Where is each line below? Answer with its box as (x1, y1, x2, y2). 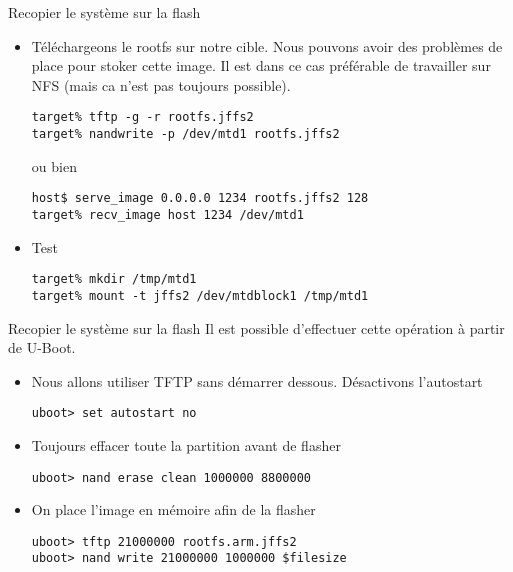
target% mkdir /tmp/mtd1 (31, 272, 197, 287)
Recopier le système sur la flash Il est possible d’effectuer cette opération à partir (8, 317, 505, 338)
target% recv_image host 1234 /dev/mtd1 (31, 207, 304, 222)
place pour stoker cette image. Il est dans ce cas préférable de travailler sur (31, 55, 491, 76)
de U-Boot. (8, 337, 76, 358)
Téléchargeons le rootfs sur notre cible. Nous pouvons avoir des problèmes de (31, 35, 503, 56)
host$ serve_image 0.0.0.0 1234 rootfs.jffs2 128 (31, 191, 369, 206)
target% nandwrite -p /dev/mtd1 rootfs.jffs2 (31, 127, 340, 142)
